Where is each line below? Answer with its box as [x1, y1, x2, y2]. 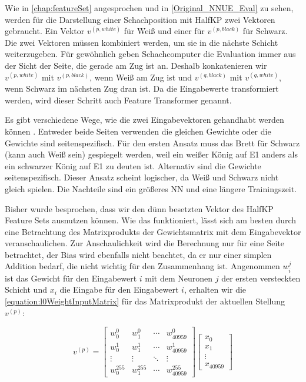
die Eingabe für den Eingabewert [59, 283, 179, 296]
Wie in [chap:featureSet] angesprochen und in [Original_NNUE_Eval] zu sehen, [5, 2, 294, 14]
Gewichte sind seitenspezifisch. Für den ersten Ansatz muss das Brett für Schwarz [5, 136, 300, 149]
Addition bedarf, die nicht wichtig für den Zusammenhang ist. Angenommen [5, 260, 280, 272]
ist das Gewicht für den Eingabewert [5, 272, 137, 284]
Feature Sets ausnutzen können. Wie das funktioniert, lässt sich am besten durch [5, 214, 297, 226]
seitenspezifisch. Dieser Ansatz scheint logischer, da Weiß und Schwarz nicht [5, 171, 279, 183]
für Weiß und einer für [124, 25, 205, 37]
